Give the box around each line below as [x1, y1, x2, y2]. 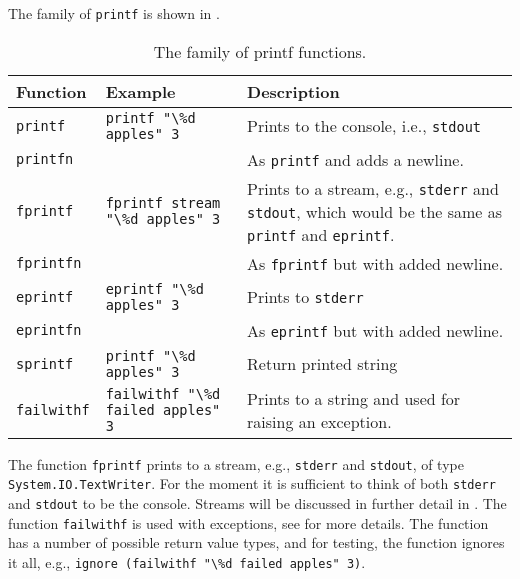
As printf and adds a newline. [247, 147, 464, 171]
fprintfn [16, 255, 82, 272]
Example [105, 79, 176, 103]
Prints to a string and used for [247, 386, 461, 410]
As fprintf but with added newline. [247, 251, 504, 275]
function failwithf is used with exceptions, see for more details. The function [8, 512, 489, 533]
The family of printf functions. [153, 39, 367, 63]
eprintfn [16, 322, 82, 339]
